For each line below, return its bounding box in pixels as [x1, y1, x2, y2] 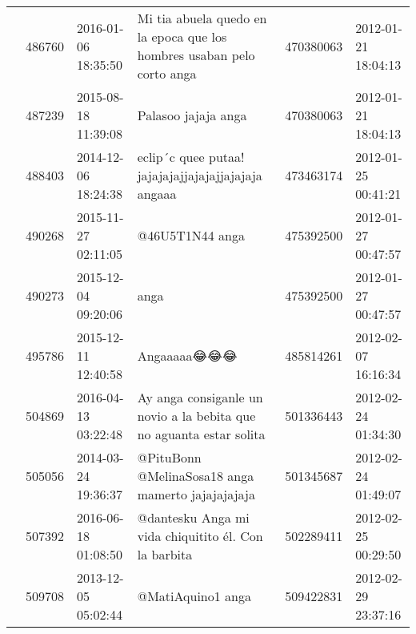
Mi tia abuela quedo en [137, 9, 267, 27]
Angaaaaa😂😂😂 [137, 346, 238, 365]
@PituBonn [137, 448, 202, 466]
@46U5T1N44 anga [137, 226, 245, 244]
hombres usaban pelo [137, 46, 255, 64]
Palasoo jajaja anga [137, 106, 247, 124]
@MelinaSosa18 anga [137, 466, 254, 485]
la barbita [137, 545, 193, 563]
